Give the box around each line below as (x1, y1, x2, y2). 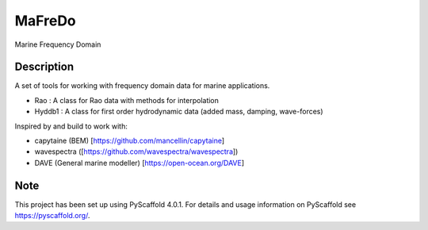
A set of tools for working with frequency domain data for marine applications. (14, 81, 270, 90)
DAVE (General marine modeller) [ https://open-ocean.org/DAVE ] (34, 158, 245, 167)
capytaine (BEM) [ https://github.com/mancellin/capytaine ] (34, 136, 225, 146)
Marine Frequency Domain (14, 40, 101, 49)
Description (14, 60, 75, 74)
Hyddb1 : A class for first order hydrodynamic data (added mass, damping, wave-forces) (34, 107, 324, 117)
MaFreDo (14, 12, 77, 29)
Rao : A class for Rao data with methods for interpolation (34, 95, 220, 105)
